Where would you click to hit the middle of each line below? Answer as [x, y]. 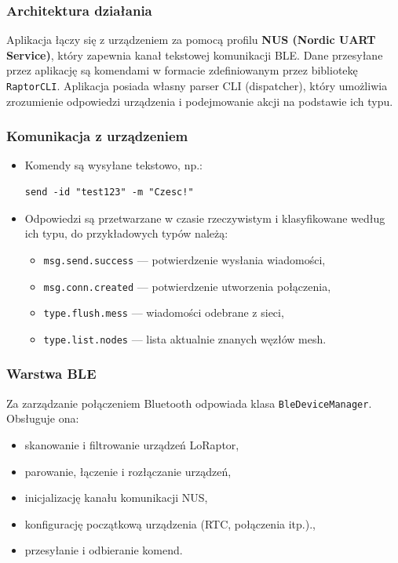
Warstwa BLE [51, 374]
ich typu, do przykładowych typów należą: [126, 233]
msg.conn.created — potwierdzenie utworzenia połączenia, [187, 286]
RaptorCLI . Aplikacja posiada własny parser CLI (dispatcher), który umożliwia [197, 85]
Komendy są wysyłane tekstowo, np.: [113, 165]
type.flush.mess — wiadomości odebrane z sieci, [164, 312]
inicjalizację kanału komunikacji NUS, [116, 498]
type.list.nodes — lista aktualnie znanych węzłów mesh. [185, 338]
